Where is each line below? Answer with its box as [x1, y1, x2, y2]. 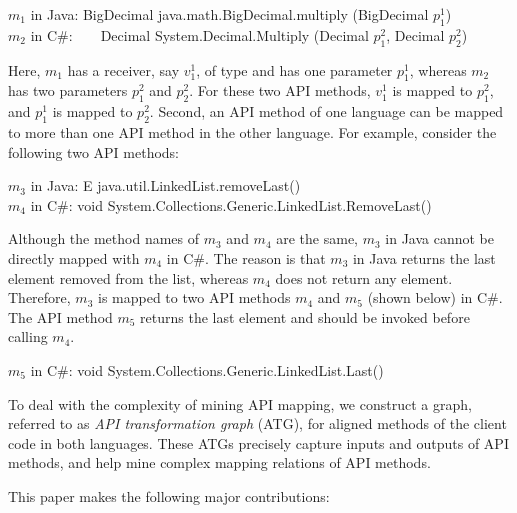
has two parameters [8, 80, 128, 101]
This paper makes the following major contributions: [8, 485, 330, 506]
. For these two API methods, [189, 80, 371, 101]
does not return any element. [275, 267, 453, 288]
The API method [8, 306, 113, 327]
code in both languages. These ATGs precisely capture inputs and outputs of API [8, 432, 509, 453]
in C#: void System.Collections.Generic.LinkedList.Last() [30, 359, 384, 380]
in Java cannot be [385, 228, 495, 249]
